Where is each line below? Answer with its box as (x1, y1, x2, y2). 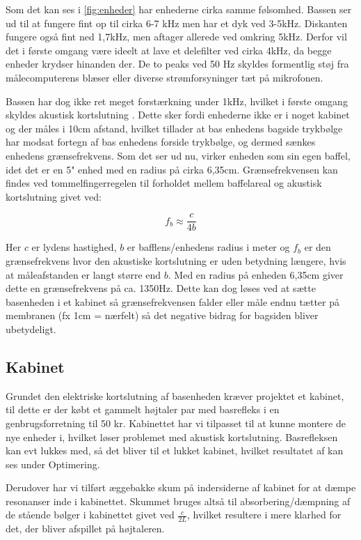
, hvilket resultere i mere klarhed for (187, 507, 342, 522)
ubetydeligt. (6, 321, 56, 336)
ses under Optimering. (6, 456, 100, 471)
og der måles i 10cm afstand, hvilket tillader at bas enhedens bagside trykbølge (6, 121, 343, 135)
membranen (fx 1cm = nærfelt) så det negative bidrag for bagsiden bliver (6, 308, 319, 323)
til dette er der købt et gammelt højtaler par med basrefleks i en (6, 402, 280, 417)
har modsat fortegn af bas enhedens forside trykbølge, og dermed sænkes (6, 134, 316, 149)
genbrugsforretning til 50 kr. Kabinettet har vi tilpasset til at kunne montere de (6, 415, 346, 430)
